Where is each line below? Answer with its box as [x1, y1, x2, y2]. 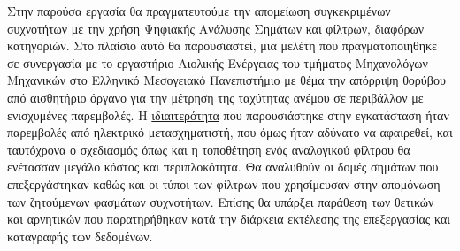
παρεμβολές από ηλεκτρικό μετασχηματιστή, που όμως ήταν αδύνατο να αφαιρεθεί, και [7, 123, 453, 141]
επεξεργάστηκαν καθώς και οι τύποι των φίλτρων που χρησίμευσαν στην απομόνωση [7, 174, 441, 193]
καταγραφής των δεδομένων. [7, 226, 153, 245]
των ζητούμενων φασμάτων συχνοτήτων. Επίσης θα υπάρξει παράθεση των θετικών [7, 192, 434, 210]
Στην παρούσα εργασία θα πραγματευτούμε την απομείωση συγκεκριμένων [7, 2, 391, 19]
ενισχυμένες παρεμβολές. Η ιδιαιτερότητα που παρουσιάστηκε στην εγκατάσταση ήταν [7, 105, 449, 124]
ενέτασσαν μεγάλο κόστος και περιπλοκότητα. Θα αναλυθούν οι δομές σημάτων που [7, 157, 439, 176]
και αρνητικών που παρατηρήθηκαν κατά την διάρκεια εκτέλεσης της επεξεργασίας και [7, 209, 451, 228]
